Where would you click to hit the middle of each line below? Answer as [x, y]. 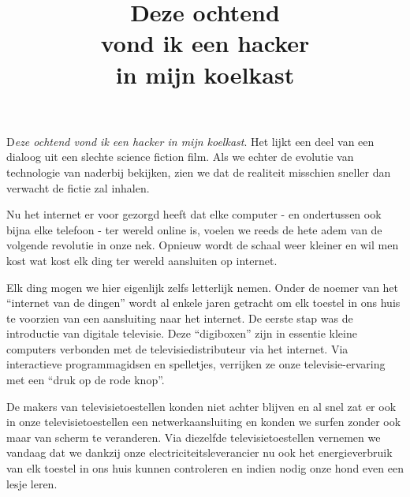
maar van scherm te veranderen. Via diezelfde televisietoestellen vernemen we [194, 437]
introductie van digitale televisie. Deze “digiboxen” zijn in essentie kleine [182, 333]
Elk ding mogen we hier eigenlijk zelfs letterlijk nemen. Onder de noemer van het [203, 287]
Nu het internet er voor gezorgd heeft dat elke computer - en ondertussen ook [194, 214]
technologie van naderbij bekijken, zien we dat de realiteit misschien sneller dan [199, 172]
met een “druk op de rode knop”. [86, 380]
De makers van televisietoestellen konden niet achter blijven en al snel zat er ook [201, 406]
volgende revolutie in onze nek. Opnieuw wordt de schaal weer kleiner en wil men [203, 245]
